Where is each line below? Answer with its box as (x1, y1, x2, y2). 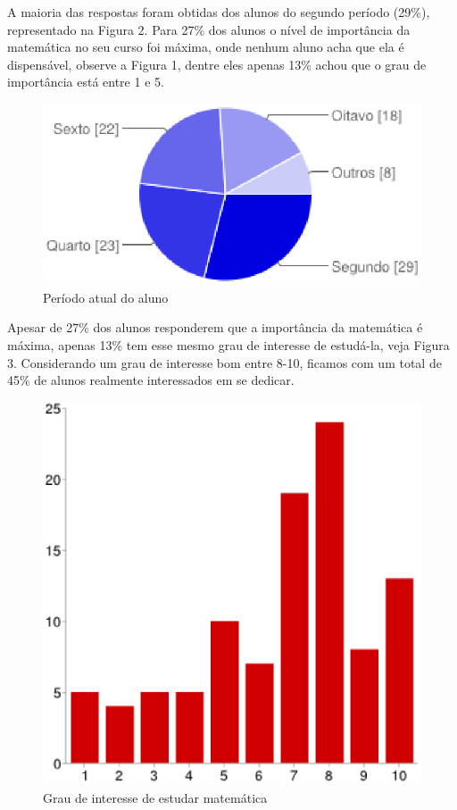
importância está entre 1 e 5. (7, 72, 164, 91)
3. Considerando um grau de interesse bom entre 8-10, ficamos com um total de (7, 353, 442, 372)
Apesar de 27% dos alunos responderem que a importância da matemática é (7, 318, 423, 337)
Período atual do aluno (43, 288, 169, 306)
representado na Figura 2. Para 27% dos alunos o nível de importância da (7, 20, 411, 38)
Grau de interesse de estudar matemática (43, 788, 268, 806)
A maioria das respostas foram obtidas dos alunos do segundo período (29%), (7, 3, 430, 21)
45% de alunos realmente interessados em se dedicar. (7, 371, 295, 389)
